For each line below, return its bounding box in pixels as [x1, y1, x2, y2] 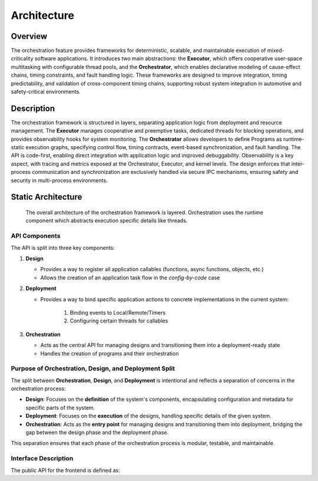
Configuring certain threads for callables [69, 317, 168, 324]
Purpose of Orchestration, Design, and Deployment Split [11, 364, 175, 373]
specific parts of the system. [25, 404, 95, 411]
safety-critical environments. [11, 88, 81, 95]
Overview [11, 31, 48, 41]
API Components [11, 232, 61, 240]
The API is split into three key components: [11, 244, 115, 251]
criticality [11, 55, 34, 62]
